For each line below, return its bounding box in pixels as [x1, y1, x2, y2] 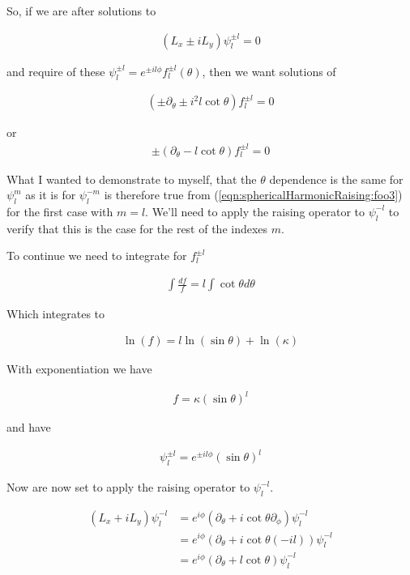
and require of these [6, 62, 105, 79]
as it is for [25, 186, 76, 203]
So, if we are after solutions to [6, 2, 156, 19]
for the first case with [6, 202, 113, 219]
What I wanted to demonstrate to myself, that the [6, 170, 257, 187]
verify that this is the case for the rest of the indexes [6, 219, 268, 236]
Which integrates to [6, 305, 105, 322]
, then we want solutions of [202, 62, 336, 79]
